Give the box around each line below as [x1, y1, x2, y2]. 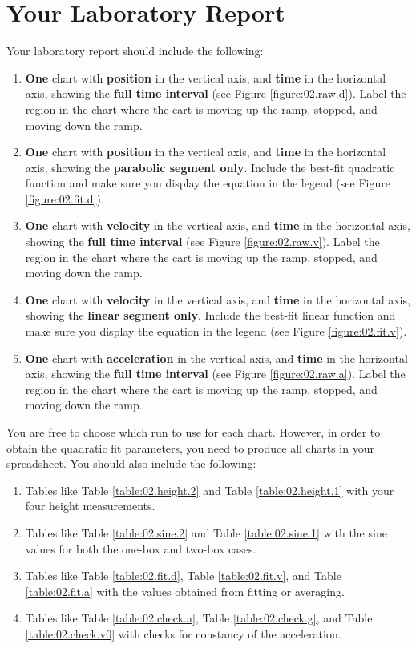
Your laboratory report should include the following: [6, 42, 264, 59]
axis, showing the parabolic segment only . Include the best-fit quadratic [25, 159, 395, 175]
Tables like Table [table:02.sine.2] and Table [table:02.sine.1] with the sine [25, 524, 387, 541]
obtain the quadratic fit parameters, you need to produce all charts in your [6, 439, 374, 456]
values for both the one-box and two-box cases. [25, 540, 256, 557]
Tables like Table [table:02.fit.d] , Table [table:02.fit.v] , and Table [25, 567, 341, 584]
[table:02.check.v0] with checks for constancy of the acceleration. [25, 625, 341, 642]
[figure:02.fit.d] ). [25, 190, 104, 207]
